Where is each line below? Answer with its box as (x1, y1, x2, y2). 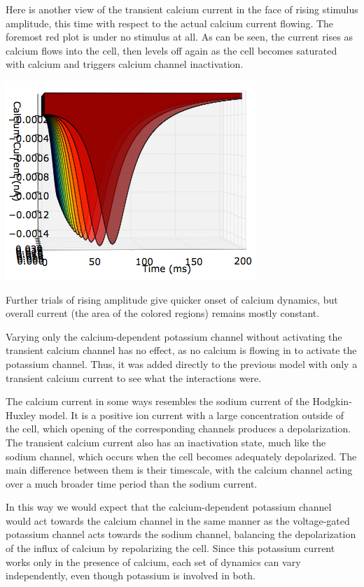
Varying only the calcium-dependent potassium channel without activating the (6, 329, 342, 344)
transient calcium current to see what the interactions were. (6, 370, 262, 385)
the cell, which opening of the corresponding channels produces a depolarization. (6, 421, 351, 436)
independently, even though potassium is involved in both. (6, 568, 255, 583)
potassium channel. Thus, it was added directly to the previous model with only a (6, 356, 358, 371)
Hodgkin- (312, 394, 352, 409)
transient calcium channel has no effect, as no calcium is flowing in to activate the (6, 343, 357, 358)
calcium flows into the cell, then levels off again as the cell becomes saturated (6, 43, 337, 57)
